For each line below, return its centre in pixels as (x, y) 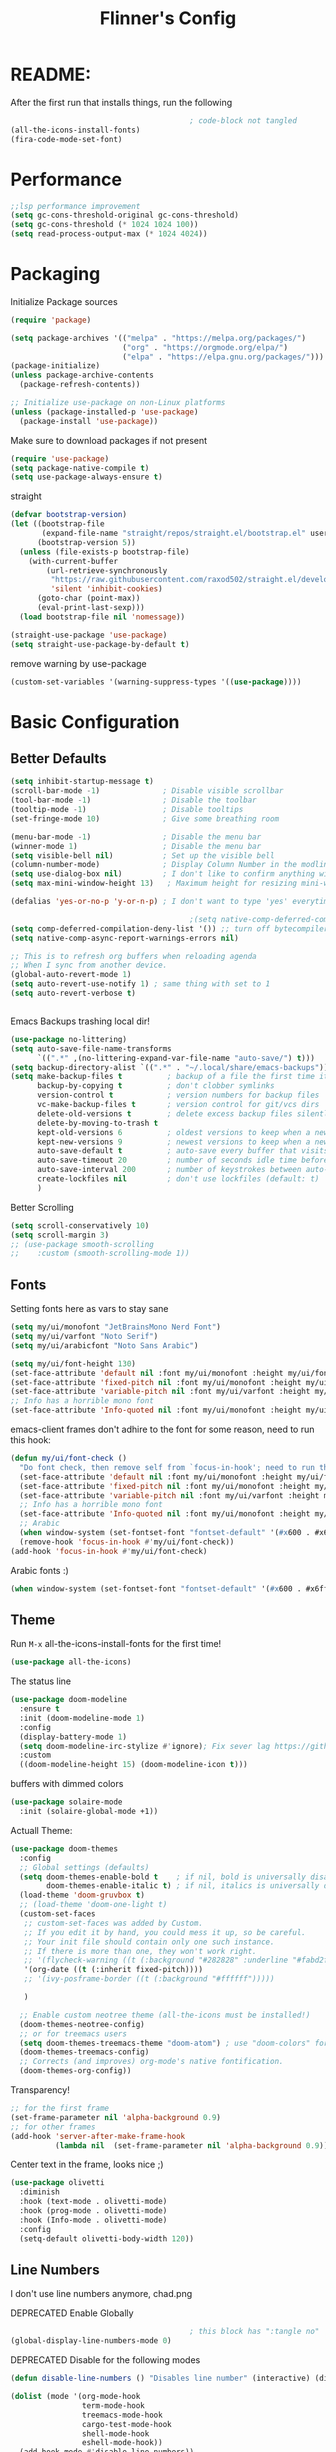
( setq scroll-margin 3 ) (60, 1235)
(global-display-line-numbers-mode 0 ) (91, 2341)
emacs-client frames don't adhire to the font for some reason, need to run (162, 1429)
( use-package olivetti (57, 2183)
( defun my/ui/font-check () (69, 1458)
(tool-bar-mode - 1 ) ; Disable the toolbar (133, 800)
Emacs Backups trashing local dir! (80, 1021)
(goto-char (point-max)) (88, 598)
